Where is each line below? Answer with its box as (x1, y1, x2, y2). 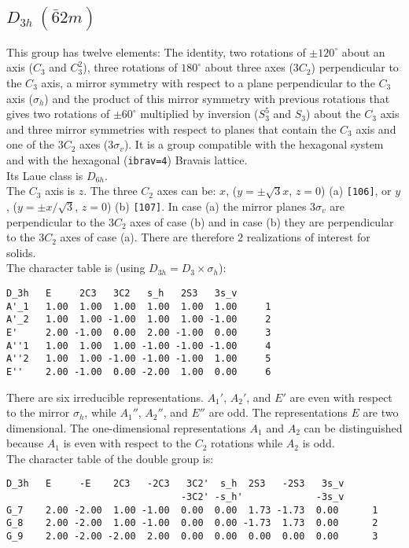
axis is (45, 182, 76, 199)
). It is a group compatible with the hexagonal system (123, 136, 384, 153)
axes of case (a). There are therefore (60, 229, 234, 245)
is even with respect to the (63, 435, 191, 451)
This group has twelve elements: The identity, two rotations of (6, 43, 306, 60)
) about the (306, 105, 361, 122)
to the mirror (6, 404, 70, 421)
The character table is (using (6, 259, 146, 276)
